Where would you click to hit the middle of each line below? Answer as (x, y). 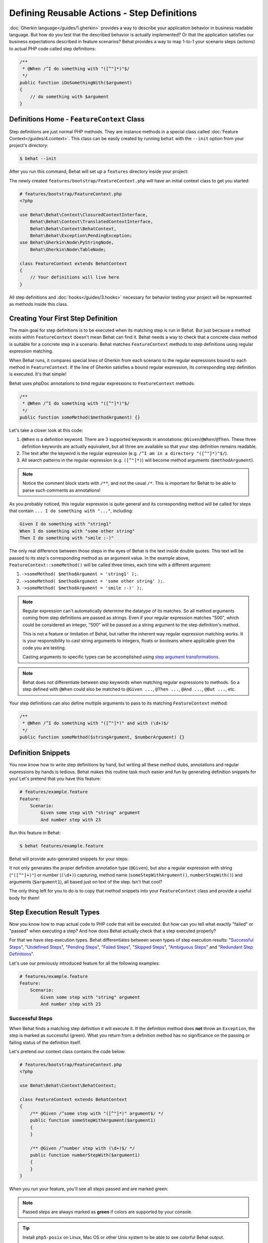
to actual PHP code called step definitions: (53, 48)
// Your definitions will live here (74, 277)
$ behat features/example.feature (62, 846)
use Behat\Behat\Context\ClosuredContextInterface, (84, 215)
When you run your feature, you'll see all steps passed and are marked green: (89, 1189)
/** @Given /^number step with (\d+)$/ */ (82, 1148)
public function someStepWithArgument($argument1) (93, 1120)
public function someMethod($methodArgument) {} (80, 417)
